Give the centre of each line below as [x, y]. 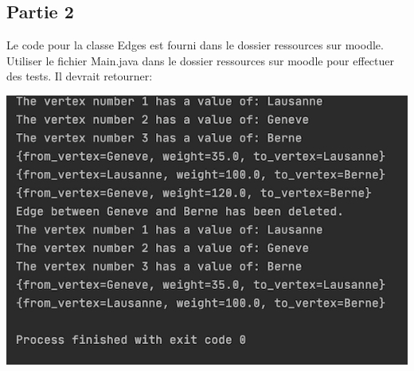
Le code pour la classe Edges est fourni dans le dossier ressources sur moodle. [195, 45]
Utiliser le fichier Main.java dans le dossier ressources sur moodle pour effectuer [201, 60]
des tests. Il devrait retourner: [80, 76]
